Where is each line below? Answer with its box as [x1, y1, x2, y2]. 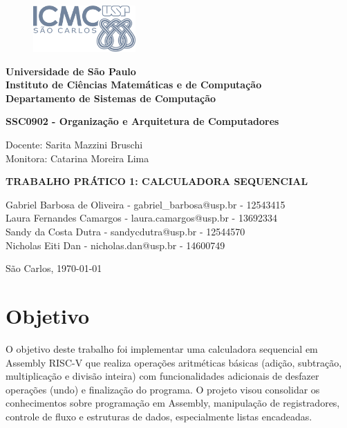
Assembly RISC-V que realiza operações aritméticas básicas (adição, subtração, [6, 355, 342, 369]
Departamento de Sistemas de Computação [6, 90, 216, 105]
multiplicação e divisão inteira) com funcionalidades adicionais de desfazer [6, 369, 319, 383]
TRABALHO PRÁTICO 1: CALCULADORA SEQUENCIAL [6, 174, 308, 188]
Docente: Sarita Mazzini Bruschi [6, 137, 143, 152]
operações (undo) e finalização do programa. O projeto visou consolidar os [6, 382, 320, 396]
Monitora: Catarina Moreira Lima [6, 150, 149, 165]
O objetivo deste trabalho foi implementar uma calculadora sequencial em [6, 341, 318, 356]
